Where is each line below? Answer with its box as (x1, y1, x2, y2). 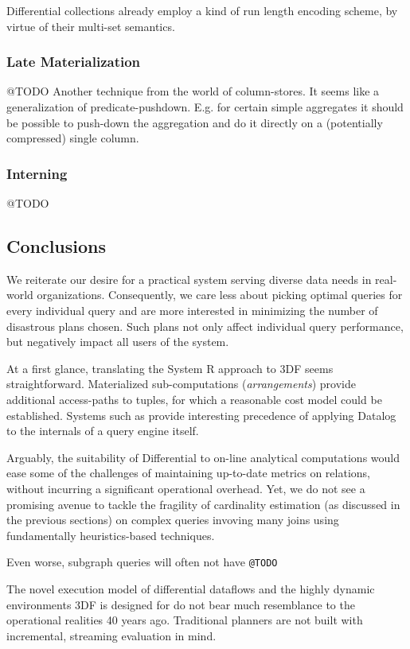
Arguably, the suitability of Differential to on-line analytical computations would (6, 449, 400, 465)
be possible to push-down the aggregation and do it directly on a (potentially (6, 114, 383, 130)
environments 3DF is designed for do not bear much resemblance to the (6, 596, 355, 612)
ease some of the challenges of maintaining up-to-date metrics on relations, (6, 464, 370, 481)
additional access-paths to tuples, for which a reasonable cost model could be (6, 391, 382, 407)
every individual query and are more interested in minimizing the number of (6, 301, 378, 318)
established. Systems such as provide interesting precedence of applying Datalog (6, 406, 396, 423)
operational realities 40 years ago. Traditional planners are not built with (6, 612, 363, 628)
